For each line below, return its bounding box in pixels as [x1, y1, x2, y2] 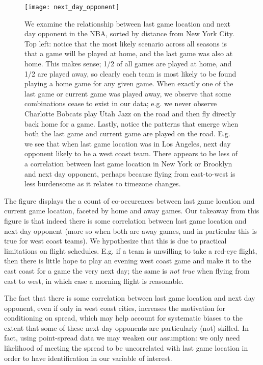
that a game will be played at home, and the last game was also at [24, 48, 233, 59]
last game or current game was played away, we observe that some [24, 88, 231, 99]
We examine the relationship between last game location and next [24, 18, 230, 29]
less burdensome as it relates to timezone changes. [24, 178, 181, 189]
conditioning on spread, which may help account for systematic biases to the [4, 312, 243, 323]
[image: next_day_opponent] [24, 4, 120, 11]
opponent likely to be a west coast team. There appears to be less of [24, 148, 238, 159]
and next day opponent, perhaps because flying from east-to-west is [24, 168, 235, 179]
